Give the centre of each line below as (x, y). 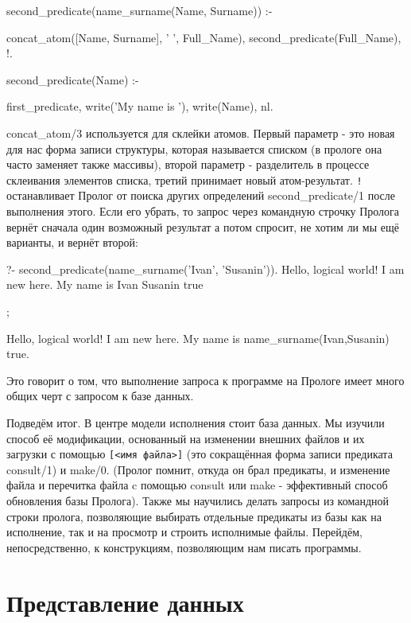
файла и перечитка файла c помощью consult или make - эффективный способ (197, 485)
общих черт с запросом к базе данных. (100, 396)
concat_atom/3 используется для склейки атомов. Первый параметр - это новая (201, 132)
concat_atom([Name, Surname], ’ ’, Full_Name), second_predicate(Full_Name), (204, 37)
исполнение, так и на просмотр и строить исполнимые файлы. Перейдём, (184, 532)
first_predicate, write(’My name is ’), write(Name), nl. (140, 106)
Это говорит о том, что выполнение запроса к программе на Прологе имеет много (205, 380)
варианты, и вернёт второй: (72, 242)
